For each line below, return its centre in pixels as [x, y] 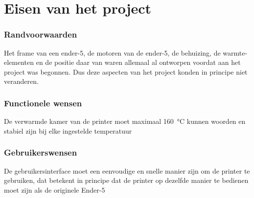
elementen [19, 62]
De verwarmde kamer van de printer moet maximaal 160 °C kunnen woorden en [125, 121]
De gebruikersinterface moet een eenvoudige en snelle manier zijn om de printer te [127, 170]
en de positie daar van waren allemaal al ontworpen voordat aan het [138, 62]
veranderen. [21, 81]
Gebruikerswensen [41, 152]
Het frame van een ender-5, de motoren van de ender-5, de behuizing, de [112, 52]
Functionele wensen [43, 103]
